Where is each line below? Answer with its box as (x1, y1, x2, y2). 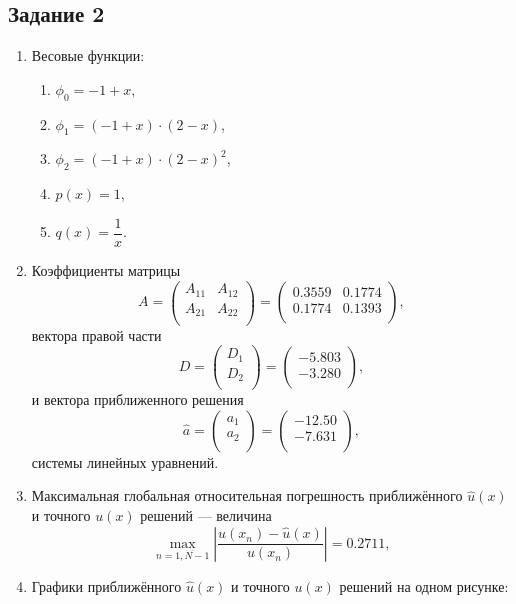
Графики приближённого (31, 575, 182, 596)
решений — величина (140, 504, 272, 525)
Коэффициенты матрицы (31, 259, 181, 280)
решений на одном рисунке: (339, 575, 509, 596)
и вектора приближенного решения (31, 389, 244, 410)
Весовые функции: (31, 45, 145, 66)
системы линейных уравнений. (31, 451, 219, 472)
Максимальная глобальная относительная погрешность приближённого (31, 485, 463, 506)
